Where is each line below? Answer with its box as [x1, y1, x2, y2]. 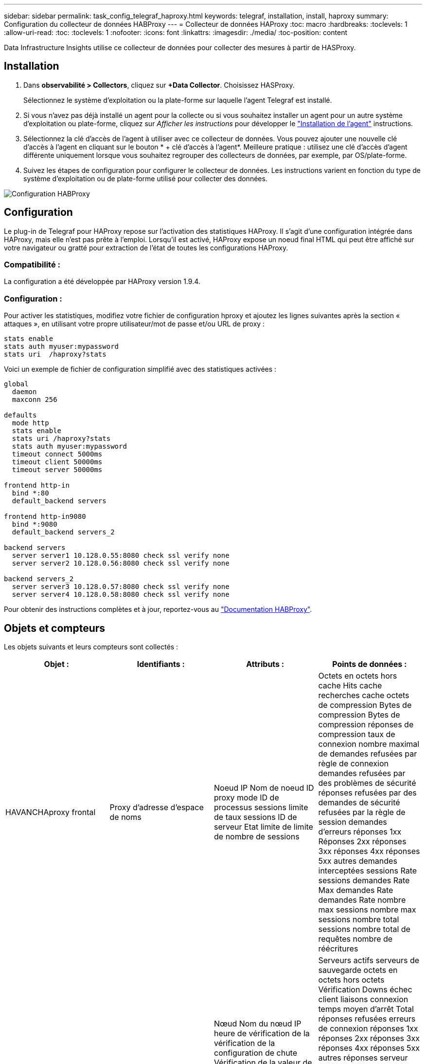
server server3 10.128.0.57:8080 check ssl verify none [12, 583, 230, 591]
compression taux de [318, 729, 395, 740]
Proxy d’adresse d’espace [109, 802, 204, 813]
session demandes [318, 817, 387, 827]
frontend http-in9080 [4, 513, 86, 521]
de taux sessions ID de [214, 812, 297, 822]
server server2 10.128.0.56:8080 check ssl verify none [12, 559, 230, 568]
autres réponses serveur [318, 1053, 408, 1063]
